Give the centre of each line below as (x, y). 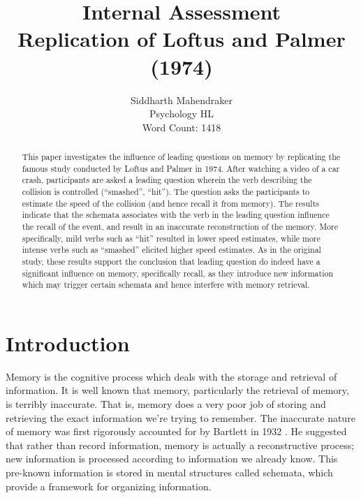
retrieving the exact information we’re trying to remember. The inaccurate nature (180, 417)
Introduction (68, 343)
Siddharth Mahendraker (181, 100)
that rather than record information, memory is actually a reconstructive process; (180, 445)
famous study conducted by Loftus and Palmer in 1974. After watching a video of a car (181, 168)
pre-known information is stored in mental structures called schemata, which (169, 473)
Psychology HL (182, 113)
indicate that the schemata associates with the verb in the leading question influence (176, 215)
